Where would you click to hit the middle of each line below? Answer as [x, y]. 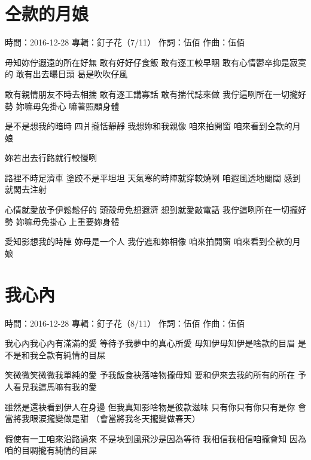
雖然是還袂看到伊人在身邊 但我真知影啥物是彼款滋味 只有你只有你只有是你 [150, 406]
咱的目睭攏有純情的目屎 [51, 450]
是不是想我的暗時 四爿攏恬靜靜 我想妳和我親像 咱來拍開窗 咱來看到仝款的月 [153, 126]
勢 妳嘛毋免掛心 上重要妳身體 [62, 221]
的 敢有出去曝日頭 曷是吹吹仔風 [66, 74]
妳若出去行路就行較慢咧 [51, 158]
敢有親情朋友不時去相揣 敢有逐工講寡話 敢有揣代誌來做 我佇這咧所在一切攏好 [155, 94]
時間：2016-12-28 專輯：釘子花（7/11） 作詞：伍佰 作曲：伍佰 [125, 42]
